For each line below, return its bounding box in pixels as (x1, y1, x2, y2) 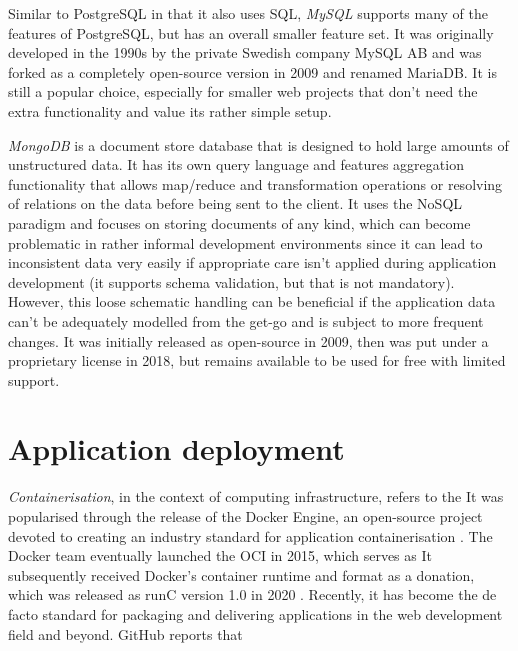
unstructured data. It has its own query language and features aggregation (8, 154, 464, 175)
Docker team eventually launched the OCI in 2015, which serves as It (8, 545, 432, 566)
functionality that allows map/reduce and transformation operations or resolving (8, 173, 503, 194)
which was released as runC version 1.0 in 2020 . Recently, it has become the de (8, 584, 497, 605)
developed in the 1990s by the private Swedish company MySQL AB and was (8, 42, 482, 63)
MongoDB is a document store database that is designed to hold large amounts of (8, 134, 509, 155)
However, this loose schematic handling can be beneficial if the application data (8, 291, 496, 312)
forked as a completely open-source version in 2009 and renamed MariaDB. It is (8, 61, 497, 82)
